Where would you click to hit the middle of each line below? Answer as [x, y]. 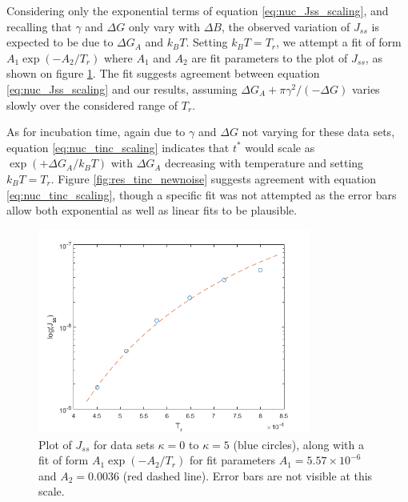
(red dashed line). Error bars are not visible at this [248, 475]
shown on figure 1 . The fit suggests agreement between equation [163, 73]
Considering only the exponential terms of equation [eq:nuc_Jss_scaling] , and [198, 10]
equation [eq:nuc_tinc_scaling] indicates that [118, 147]
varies [366, 88]
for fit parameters [232, 460]
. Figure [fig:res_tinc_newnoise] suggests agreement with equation [214, 178]
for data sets [124, 444]
